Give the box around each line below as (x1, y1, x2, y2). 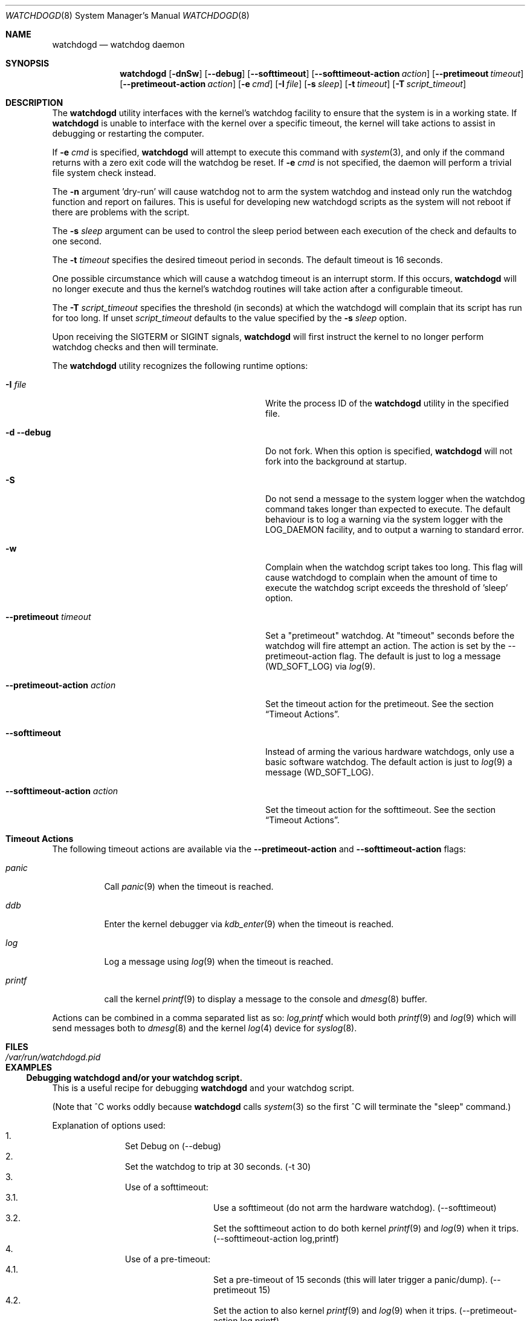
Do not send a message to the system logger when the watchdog (265, 494, 525, 504)
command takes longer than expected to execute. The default (265, 504, 511, 514)
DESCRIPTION (5, 97, 63, 108)
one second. (52, 236, 102, 246)
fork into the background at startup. (265, 456, 407, 466)
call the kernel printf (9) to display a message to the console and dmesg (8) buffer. (104, 994, 427, 1004)
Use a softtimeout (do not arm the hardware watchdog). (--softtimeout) (213, 1202, 497, 1213)
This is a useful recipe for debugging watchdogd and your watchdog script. (52, 1083, 355, 1093)
